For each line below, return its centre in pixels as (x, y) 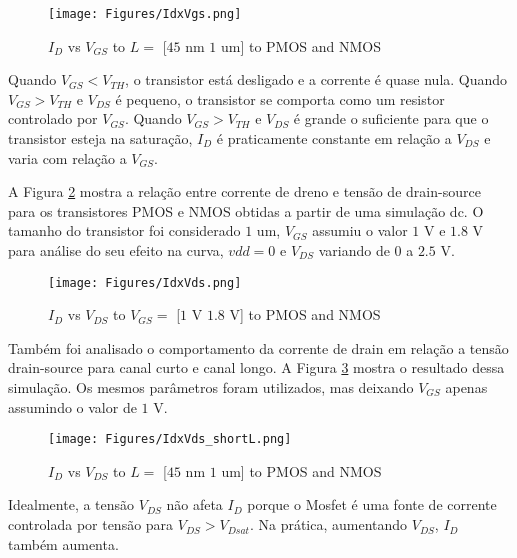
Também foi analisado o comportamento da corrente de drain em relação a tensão (258, 347)
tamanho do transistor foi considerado (124, 230)
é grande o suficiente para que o (391, 118)
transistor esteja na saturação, (100, 138)
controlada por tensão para (91, 524)
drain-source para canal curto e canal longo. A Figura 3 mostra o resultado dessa (256, 367)
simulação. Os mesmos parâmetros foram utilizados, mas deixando (211, 387)
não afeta (194, 504)
